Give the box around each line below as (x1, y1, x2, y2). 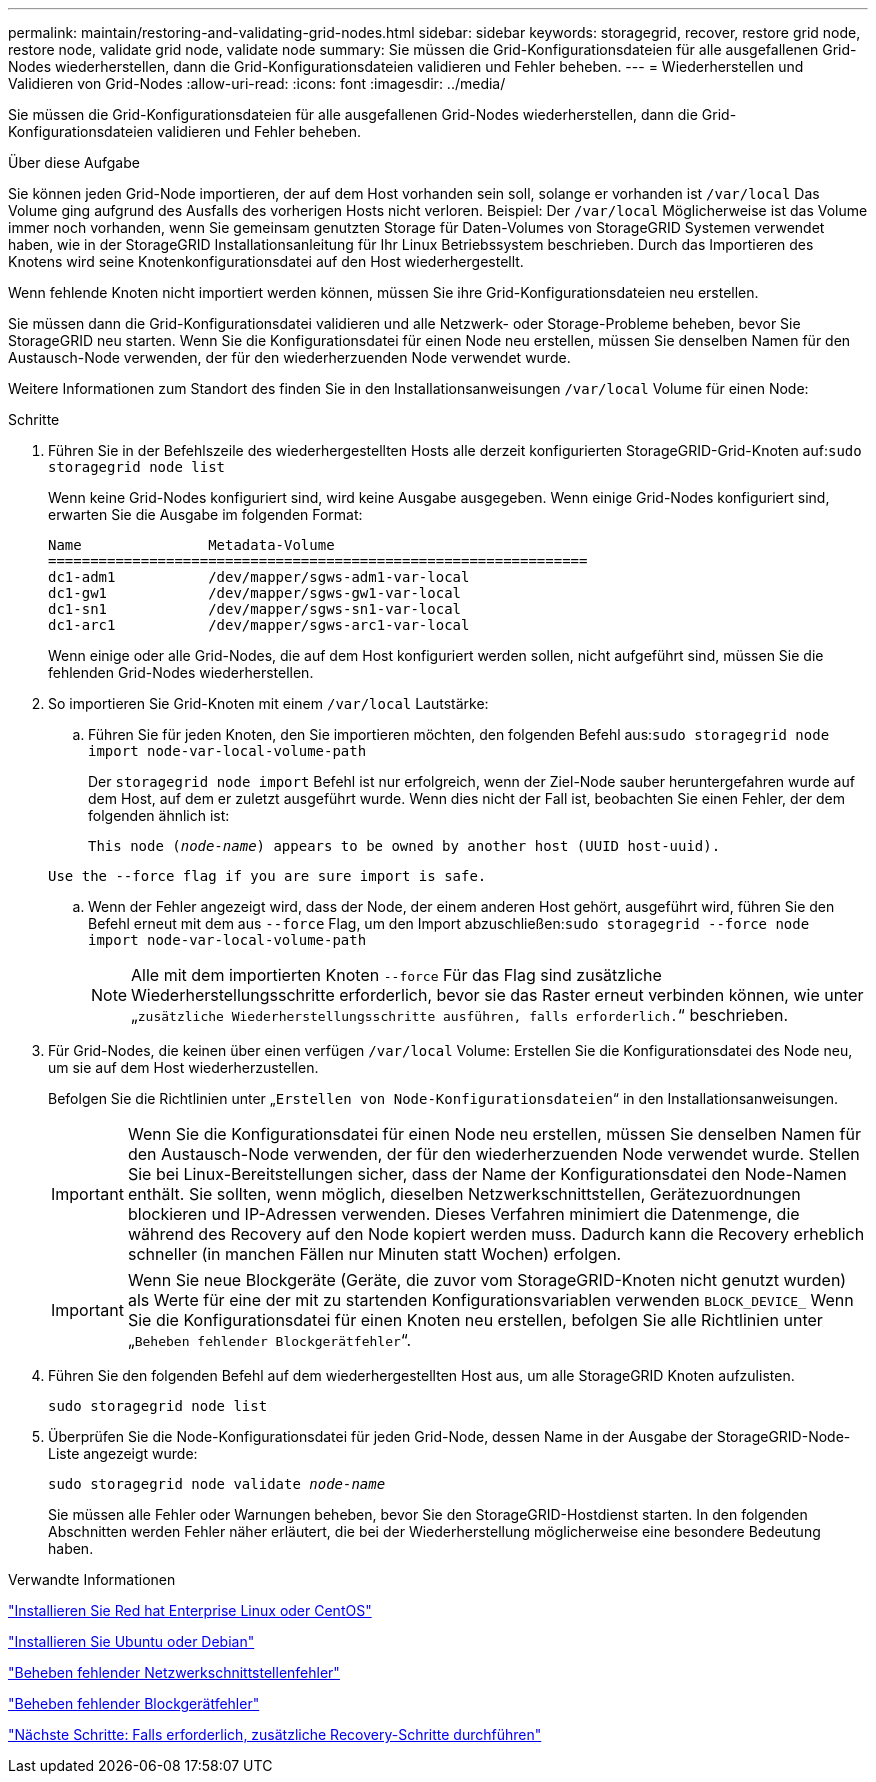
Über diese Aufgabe (8, 154, 140, 171)
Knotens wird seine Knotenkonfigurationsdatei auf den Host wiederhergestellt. (8, 253, 524, 270)
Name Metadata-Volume (48, 537, 335, 553)
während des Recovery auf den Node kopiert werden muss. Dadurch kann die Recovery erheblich (127, 1224, 865, 1244)
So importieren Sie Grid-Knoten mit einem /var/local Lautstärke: (48, 695, 489, 712)
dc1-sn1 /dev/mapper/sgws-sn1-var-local (48, 601, 462, 617)
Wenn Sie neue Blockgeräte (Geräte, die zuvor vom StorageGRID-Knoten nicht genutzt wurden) (127, 1270, 847, 1290)
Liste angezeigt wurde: (48, 1445, 198, 1462)
